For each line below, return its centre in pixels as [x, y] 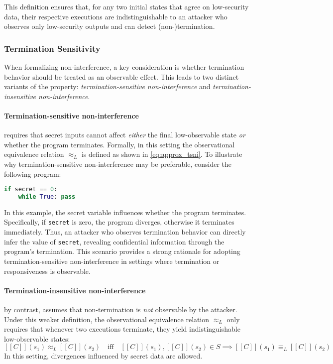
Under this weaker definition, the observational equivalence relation [107, 319]
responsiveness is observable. [47, 271]
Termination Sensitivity [52, 48]
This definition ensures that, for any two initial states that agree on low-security [126, 6]
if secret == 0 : [31, 189]
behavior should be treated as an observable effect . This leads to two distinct [121, 76]
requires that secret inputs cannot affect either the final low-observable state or [125, 135]
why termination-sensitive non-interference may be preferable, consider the [118, 164]
